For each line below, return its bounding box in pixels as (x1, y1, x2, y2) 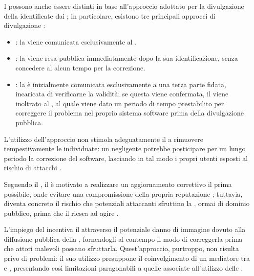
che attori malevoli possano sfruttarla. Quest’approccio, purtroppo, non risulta (4, 243, 239, 253)
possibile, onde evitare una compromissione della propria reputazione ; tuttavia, (4, 188, 243, 199)
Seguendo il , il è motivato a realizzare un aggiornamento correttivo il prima (4, 179, 232, 189)
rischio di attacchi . (4, 162, 62, 173)
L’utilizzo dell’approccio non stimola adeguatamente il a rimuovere (4, 134, 203, 144)
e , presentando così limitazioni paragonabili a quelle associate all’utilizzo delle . (4, 262, 243, 273)
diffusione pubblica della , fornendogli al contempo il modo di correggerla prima (4, 233, 243, 244)
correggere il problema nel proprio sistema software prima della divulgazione (15, 108, 244, 118)
